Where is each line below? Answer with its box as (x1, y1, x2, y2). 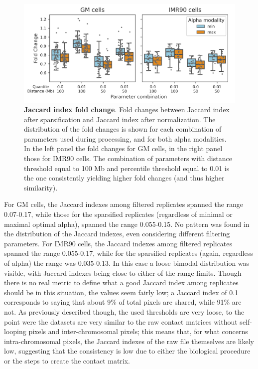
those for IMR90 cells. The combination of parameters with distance (24, 153, 232, 164)
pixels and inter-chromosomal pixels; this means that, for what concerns (28, 326, 248, 337)
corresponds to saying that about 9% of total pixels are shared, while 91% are (4, 297, 242, 307)
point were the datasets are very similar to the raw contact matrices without (4, 316, 238, 327)
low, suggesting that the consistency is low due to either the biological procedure (4, 346, 251, 356)
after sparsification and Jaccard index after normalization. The (24, 114, 216, 124)
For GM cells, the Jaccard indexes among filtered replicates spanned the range (4, 199, 244, 209)
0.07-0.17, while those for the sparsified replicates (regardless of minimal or (4, 209, 233, 219)
